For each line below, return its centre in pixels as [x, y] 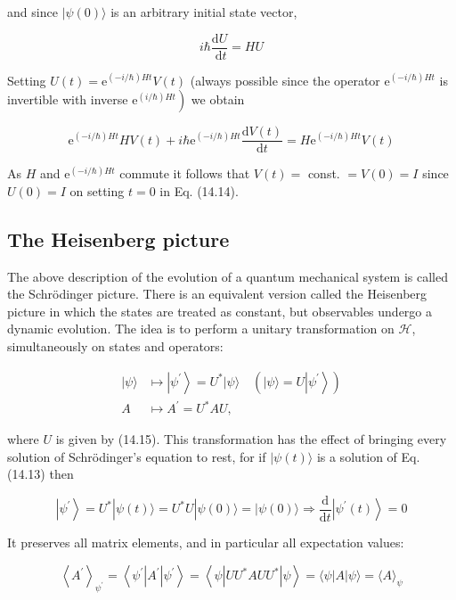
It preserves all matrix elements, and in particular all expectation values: [206, 542]
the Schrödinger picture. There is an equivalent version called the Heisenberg [217, 294]
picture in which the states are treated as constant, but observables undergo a [220, 311]
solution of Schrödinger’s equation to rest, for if [137, 456]
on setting [97, 190]
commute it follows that [185, 173]
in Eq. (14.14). [199, 190]
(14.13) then [41, 474]
